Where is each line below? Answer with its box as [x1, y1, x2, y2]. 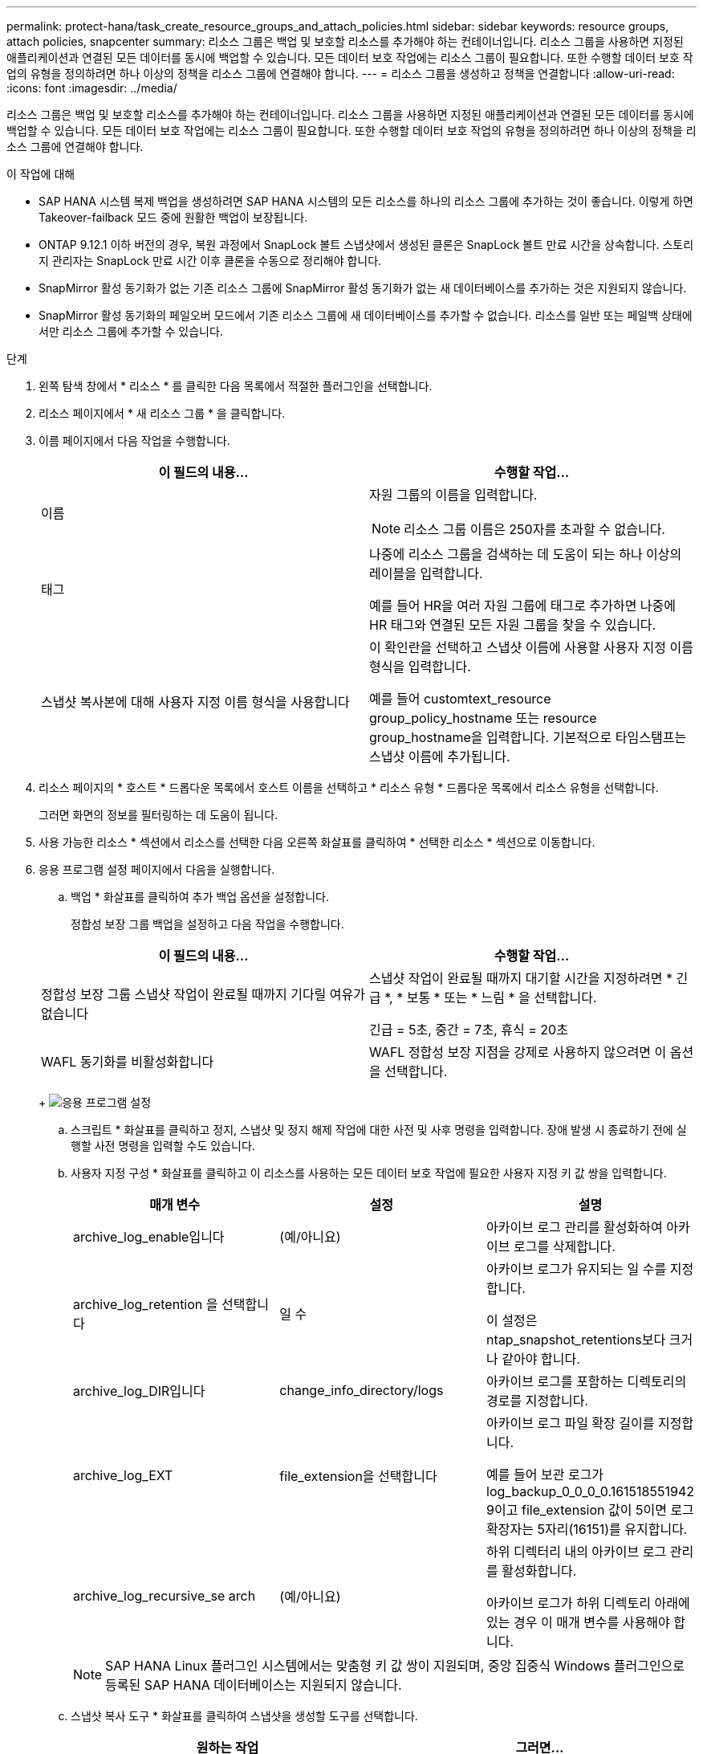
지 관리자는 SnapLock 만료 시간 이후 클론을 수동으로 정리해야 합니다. [39, 254, 382, 267]
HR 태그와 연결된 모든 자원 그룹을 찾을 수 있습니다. [369, 617, 656, 633]
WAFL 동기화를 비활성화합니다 [41, 1054, 214, 1070]
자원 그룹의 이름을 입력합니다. [369, 487, 538, 503]
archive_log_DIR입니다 [73, 1383, 205, 1399]
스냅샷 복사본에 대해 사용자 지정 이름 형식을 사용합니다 [41, 694, 350, 710]
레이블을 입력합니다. [369, 565, 483, 581]
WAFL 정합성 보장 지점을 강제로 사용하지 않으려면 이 [369, 1044, 667, 1060]
